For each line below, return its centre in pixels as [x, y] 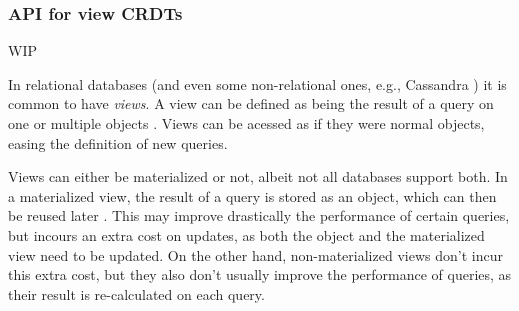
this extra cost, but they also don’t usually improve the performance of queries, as [260, 274]
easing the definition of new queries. [118, 142]
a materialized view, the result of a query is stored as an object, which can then [252, 195]
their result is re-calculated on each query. [136, 293]
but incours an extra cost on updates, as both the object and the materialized [246, 234]
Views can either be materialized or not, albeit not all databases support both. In [258, 176]
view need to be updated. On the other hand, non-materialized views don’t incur [255, 254]
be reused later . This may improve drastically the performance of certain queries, [259, 215]
